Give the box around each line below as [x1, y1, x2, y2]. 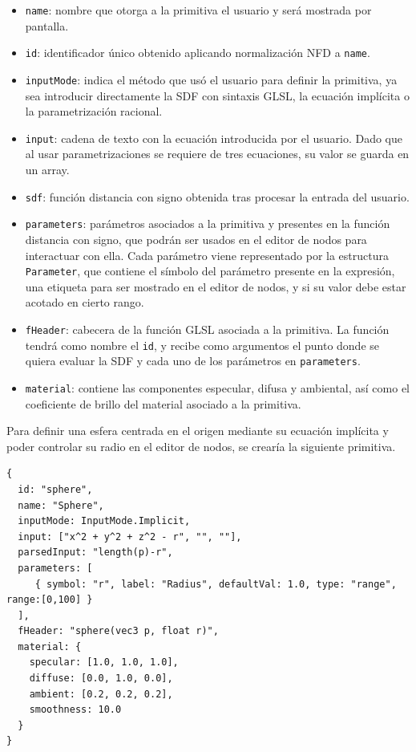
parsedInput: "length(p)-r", [18, 547, 173, 559]
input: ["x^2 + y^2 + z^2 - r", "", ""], [18, 530, 242, 543]
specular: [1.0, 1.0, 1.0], [29, 656, 179, 669]
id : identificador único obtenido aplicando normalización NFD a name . [25, 44, 370, 61]
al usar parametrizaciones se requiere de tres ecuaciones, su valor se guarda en [25, 145, 410, 162]
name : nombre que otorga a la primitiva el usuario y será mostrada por [25, 2, 372, 18]
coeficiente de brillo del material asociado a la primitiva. [25, 395, 301, 412]
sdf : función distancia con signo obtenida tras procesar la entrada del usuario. [25, 188, 410, 205]
